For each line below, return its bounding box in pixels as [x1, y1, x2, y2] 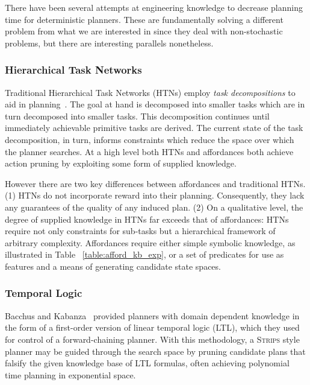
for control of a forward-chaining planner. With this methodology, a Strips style [5, 332, 300, 345]
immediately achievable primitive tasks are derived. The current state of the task [5, 121, 303, 134]
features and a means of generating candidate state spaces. [5, 259, 221, 272]
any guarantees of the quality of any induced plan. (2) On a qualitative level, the [5, 200, 303, 213]
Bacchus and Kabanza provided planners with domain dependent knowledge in [5, 309, 300, 322]
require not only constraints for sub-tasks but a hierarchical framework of [5, 224, 276, 237]
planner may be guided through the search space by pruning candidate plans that [5, 345, 306, 357]
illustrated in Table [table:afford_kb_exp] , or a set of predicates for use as [5, 248, 284, 261]
